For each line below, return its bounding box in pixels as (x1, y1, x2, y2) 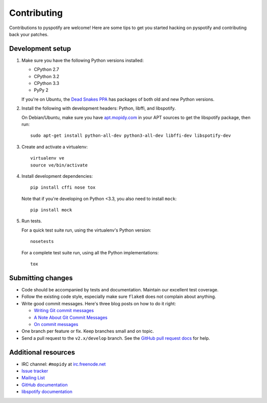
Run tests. (21, 218, 42, 224)
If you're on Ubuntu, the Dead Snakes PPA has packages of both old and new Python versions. (21, 96, 215, 102)
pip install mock (30, 207, 72, 213)
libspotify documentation (21, 389, 73, 395)
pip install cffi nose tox (30, 185, 96, 190)
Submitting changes (9, 274, 73, 282)
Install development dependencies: (21, 173, 93, 179)
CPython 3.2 (34, 73, 59, 79)
